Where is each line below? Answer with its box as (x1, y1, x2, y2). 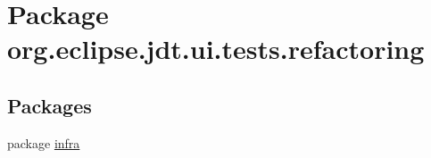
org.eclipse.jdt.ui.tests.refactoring (7, 30, 425, 67)
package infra (7, 133, 80, 152)
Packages (7, 91, 92, 119)
